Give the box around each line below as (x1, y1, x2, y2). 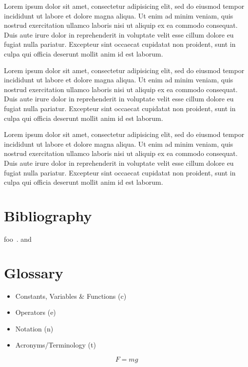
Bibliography (4, 205, 92, 225)
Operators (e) (15, 307, 56, 317)
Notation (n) (15, 323, 54, 333)
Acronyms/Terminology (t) (15, 340, 96, 350)
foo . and (4, 233, 32, 244)
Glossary (4, 262, 63, 282)
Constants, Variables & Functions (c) (15, 290, 127, 301)
